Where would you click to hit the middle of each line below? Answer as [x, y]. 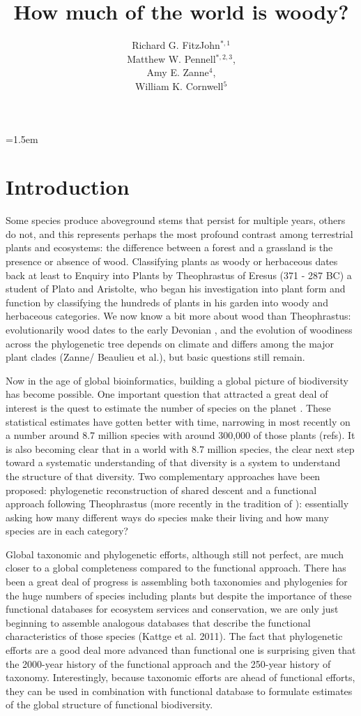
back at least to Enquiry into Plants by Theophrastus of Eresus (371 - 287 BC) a [179, 275]
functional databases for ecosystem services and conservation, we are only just [172, 609]
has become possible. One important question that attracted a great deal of [167, 394]
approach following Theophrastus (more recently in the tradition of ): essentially [177, 504]
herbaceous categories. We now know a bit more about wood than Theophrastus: [178, 316]
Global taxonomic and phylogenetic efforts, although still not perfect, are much [175, 554]
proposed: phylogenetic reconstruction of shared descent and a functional [161, 490]
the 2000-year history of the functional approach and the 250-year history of [168, 663]
